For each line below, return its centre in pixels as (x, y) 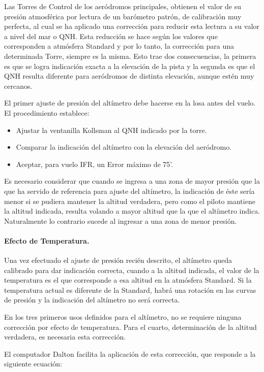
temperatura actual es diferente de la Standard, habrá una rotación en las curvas (130, 290)
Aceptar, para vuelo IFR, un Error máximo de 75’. (95, 164)
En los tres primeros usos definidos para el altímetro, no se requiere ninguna (123, 317)
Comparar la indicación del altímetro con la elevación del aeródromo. (124, 147)
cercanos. (18, 86)
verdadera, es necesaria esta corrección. (65, 337)
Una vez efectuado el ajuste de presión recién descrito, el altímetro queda (118, 260)
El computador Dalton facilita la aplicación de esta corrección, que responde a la (130, 353)
